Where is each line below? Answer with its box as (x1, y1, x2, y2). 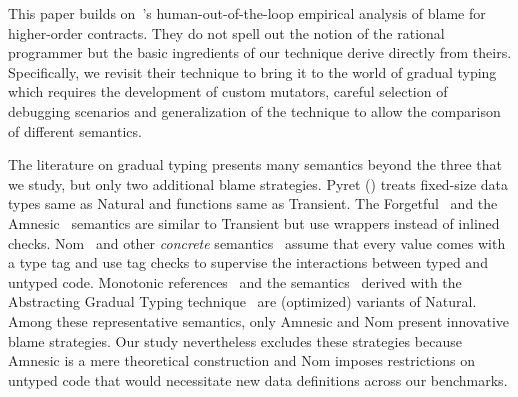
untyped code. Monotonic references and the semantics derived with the (8, 271, 462, 292)
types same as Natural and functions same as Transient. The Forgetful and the (8, 193, 498, 214)
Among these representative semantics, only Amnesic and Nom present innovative (8, 310, 510, 331)
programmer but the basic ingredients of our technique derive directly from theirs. (8, 42, 512, 63)
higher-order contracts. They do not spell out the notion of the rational (8, 22, 445, 43)
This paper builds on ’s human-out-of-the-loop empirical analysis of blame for (8, 3, 486, 23)
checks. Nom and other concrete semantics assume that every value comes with (8, 232, 506, 253)
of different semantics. (8, 120, 142, 141)
